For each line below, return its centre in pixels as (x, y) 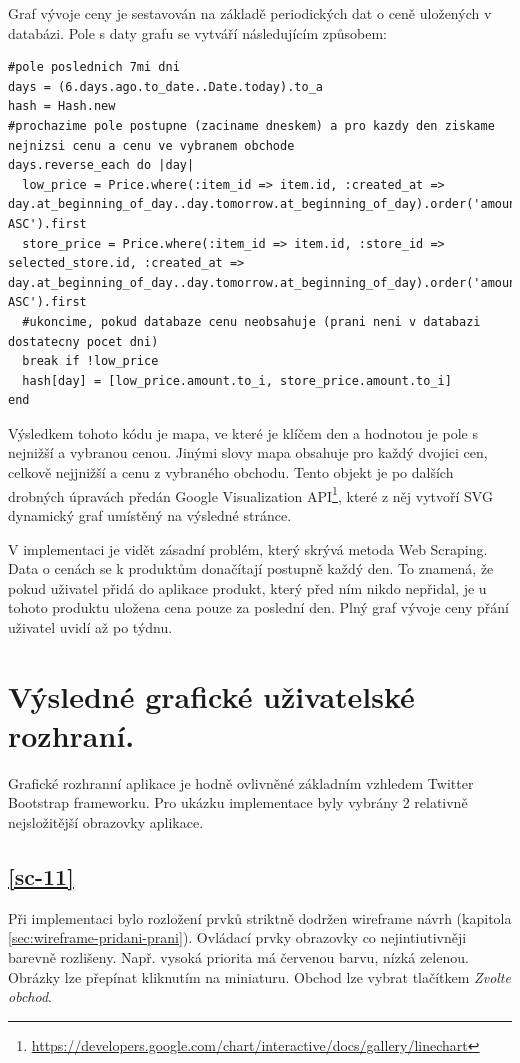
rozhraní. (71, 734)
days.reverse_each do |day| (101, 165)
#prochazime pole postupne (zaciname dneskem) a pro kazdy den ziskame (251, 125)
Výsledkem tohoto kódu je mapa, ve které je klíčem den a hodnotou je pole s (243, 432)
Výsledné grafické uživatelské (211, 695)
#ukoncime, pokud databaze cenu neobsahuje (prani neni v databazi (251, 321)
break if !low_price (90, 361)
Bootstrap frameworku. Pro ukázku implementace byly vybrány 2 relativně (238, 802)
